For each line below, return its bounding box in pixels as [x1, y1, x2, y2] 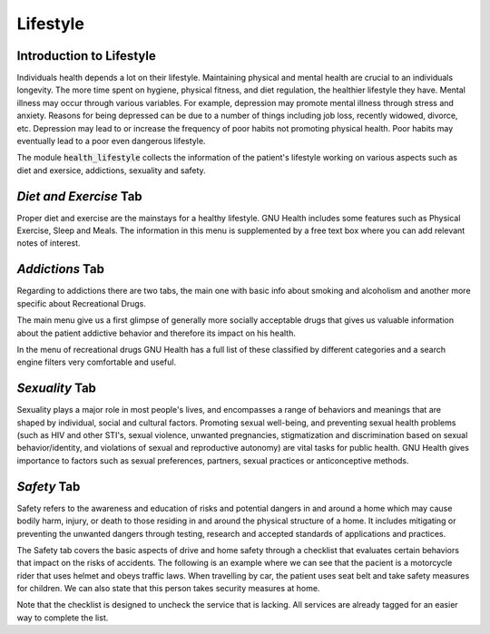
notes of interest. [16, 238, 81, 249]
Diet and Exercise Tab [16, 189, 142, 204]
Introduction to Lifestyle [16, 48, 156, 63]
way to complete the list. [16, 612, 109, 623]
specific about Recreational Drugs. [16, 297, 147, 308]
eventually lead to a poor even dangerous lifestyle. [16, 136, 206, 147]
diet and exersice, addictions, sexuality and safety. [16, 164, 206, 176]
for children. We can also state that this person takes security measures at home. [16, 583, 320, 594]
